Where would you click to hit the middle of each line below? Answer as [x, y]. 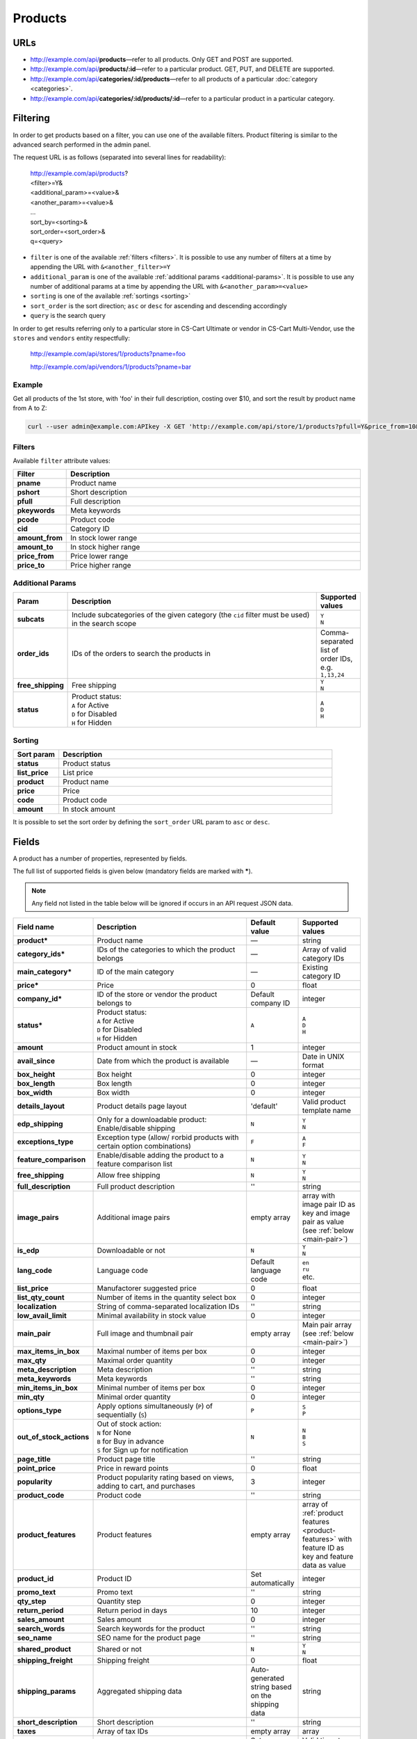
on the [261, 1696]
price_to [31, 566]
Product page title [126, 1459]
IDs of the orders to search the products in [141, 653]
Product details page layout [142, 1106]
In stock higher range [105, 547]
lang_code [34, 1271]
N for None [114, 1433]
